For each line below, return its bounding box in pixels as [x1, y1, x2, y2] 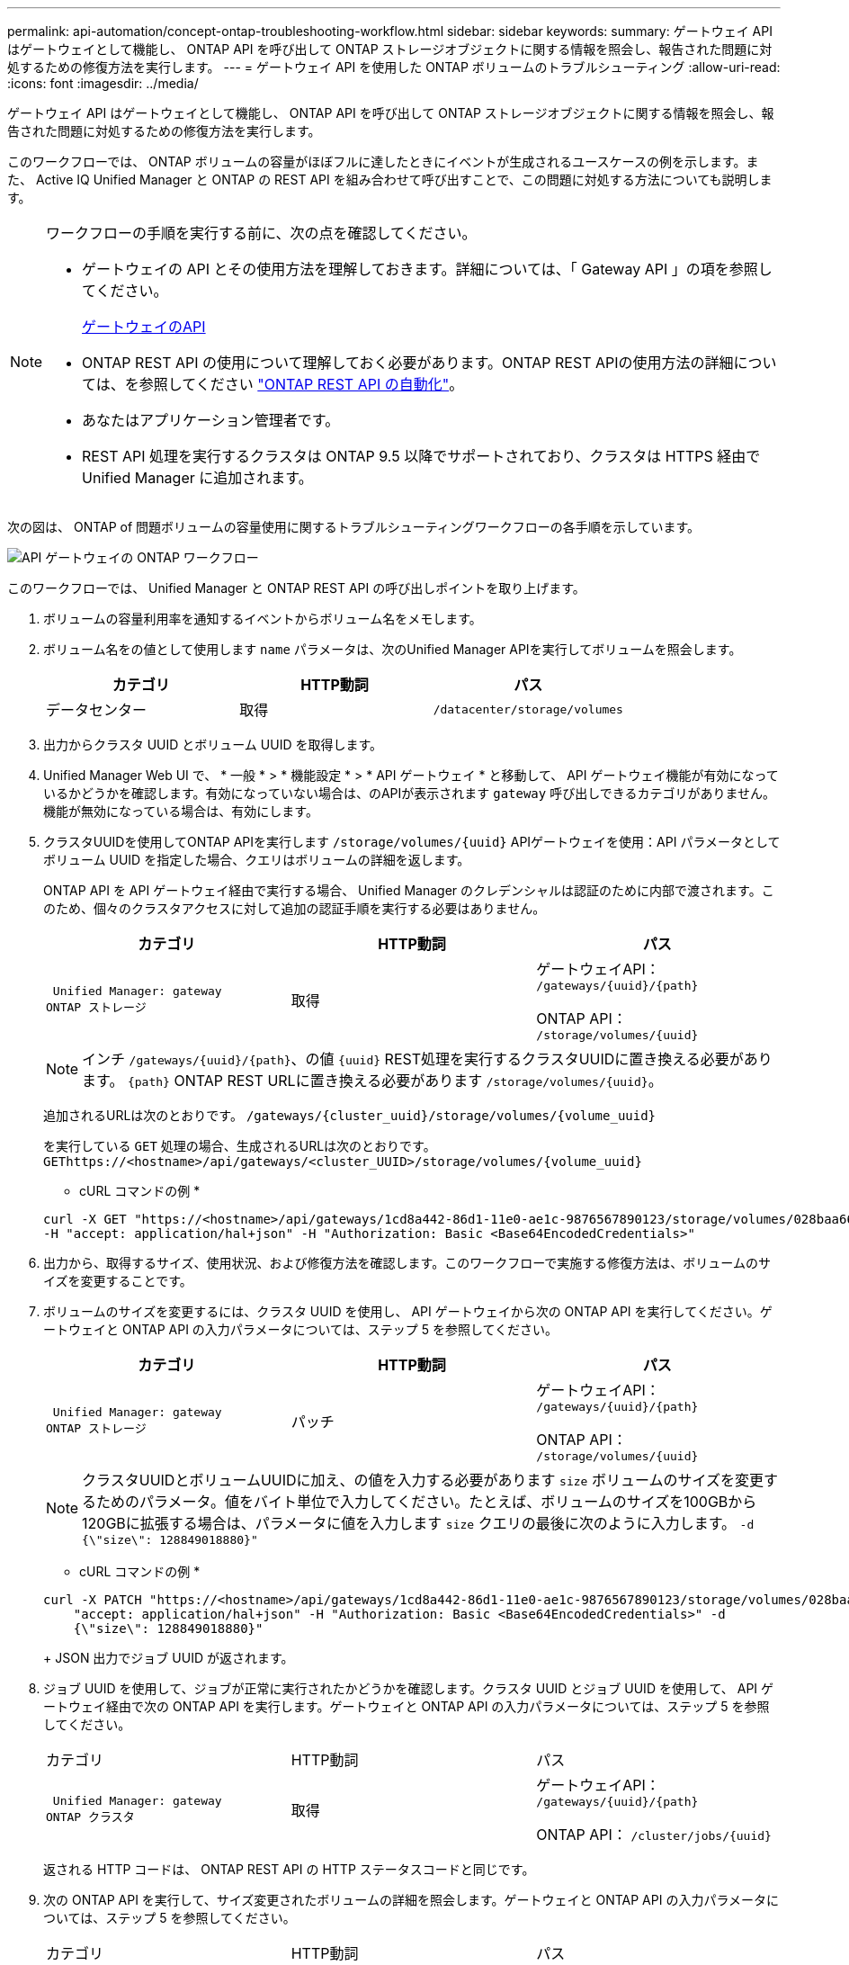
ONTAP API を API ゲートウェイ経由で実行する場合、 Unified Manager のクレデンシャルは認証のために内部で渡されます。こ [43, 883, 774, 898]
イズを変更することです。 [43, 1273, 192, 1288]
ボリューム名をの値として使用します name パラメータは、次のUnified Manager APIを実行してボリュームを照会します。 [43, 642, 742, 657]
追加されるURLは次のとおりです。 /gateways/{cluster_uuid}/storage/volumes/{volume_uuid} [43, 1108, 657, 1123]
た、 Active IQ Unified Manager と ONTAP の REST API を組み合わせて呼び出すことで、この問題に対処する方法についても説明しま [7, 172, 773, 187]
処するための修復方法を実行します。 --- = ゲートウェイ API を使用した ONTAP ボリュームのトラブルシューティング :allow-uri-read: [7, 59, 781, 75]
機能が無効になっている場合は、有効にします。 [43, 803, 318, 819]
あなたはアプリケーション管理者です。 [82, 411, 340, 429]
